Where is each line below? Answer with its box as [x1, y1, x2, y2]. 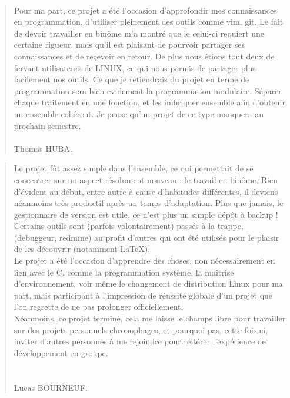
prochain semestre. [14, 119, 81, 131]
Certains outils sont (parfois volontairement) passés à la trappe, [14, 220, 244, 232]
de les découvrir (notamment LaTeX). [14, 243, 151, 255]
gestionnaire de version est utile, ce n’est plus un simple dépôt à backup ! [14, 208, 278, 220]
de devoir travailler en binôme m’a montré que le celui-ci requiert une [14, 26, 265, 39]
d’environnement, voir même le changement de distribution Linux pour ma [14, 277, 283, 290]
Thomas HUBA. [14, 142, 72, 154]
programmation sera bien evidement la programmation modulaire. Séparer [14, 84, 282, 97]
